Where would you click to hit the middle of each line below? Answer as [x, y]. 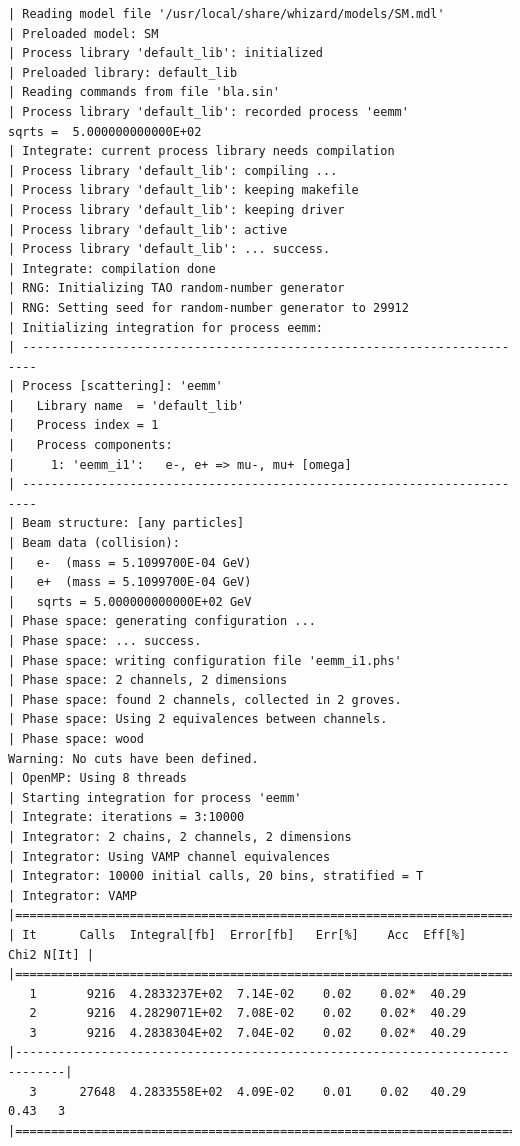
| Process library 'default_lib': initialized [165, 53]
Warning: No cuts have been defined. [133, 758]
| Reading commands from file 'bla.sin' [144, 92]
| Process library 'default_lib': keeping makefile [183, 190]
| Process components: [90, 445]
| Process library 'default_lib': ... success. [169, 249]
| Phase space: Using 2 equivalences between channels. [198, 719]
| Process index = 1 [83, 425]
